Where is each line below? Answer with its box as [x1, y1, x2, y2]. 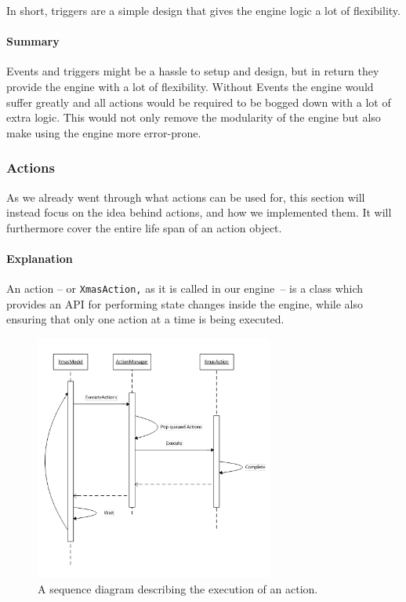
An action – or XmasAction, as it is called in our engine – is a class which [6, 280, 364, 297]
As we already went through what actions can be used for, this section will [6, 188, 365, 205]
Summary [6, 33, 60, 49]
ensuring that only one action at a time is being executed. [6, 311, 285, 327]
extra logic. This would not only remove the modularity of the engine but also [6, 109, 381, 126]
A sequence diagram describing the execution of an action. [38, 580, 318, 597]
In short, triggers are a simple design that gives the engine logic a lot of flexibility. [6, 2, 401, 18]
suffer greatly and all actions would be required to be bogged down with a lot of [6, 93, 391, 110]
